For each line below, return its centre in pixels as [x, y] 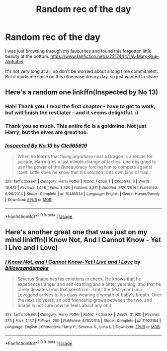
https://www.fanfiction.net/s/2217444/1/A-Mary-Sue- [105, 56]
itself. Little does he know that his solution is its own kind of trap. [83, 173]
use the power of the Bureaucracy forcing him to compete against [85, 167]
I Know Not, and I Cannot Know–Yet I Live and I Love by [73, 262]
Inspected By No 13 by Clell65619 [46, 146]
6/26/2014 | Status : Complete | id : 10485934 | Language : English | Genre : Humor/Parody [83, 194]
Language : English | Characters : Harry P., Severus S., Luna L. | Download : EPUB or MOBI [83, 327]
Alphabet [14, 61]
